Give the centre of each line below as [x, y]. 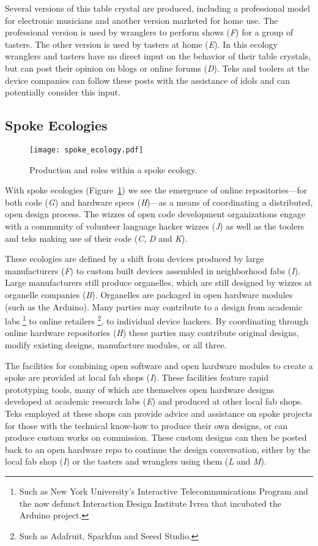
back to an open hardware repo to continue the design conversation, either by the [157, 449]
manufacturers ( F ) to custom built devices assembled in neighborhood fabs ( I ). [153, 270]
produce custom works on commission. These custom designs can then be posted [156, 437]
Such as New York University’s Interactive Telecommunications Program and [164, 491]
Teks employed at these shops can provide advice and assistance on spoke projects [159, 413]
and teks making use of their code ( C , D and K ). [96, 238]
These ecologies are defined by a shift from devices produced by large [135, 259]
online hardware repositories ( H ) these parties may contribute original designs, [152, 333]
